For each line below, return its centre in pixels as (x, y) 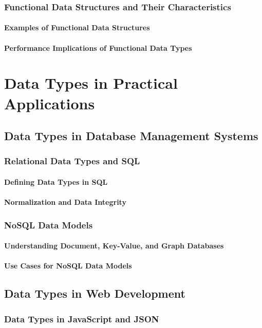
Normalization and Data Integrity (65, 202)
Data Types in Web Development (95, 293)
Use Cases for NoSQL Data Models (68, 266)
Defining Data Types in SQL (56, 182)
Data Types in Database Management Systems (131, 136)
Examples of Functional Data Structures (77, 27)
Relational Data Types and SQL (72, 161)
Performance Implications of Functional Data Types (98, 47)
